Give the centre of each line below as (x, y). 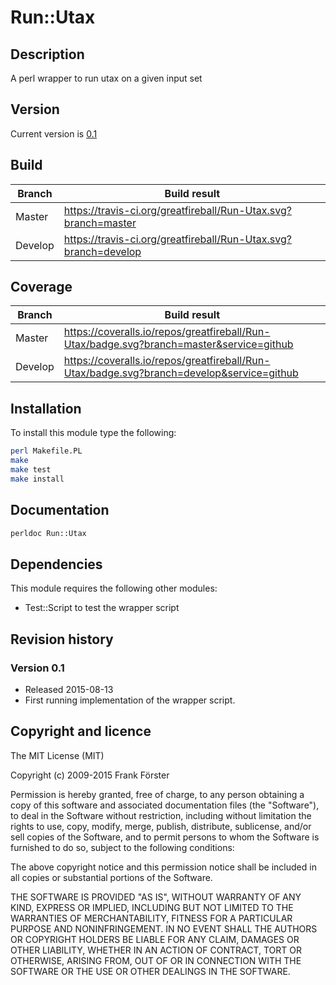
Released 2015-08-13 (69, 689)
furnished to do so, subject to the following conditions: (122, 847)
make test (31, 470)
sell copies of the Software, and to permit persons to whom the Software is (165, 837)
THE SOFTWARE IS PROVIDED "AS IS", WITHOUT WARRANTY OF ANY (156, 897)
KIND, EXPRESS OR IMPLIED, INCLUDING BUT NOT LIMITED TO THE (152, 907)
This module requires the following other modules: (114, 588)
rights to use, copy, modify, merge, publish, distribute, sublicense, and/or (161, 826)
